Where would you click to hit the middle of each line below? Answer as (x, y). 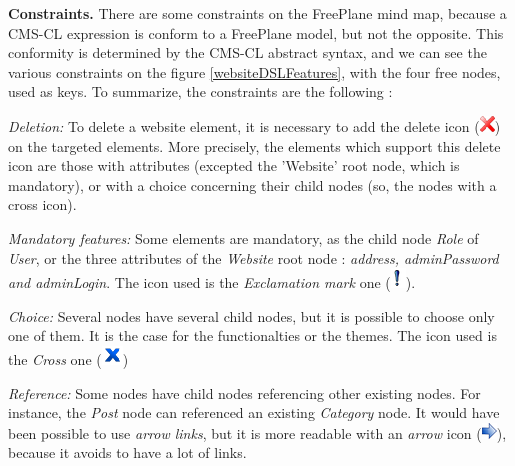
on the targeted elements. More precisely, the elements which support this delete (254, 145)
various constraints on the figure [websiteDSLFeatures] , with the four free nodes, (254, 71)
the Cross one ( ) (68, 358)
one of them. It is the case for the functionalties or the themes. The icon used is (252, 335)
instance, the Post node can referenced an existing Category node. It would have (254, 412)
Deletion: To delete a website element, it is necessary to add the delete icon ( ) (254, 125)
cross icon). (42, 204)
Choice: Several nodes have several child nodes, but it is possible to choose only (251, 315)
